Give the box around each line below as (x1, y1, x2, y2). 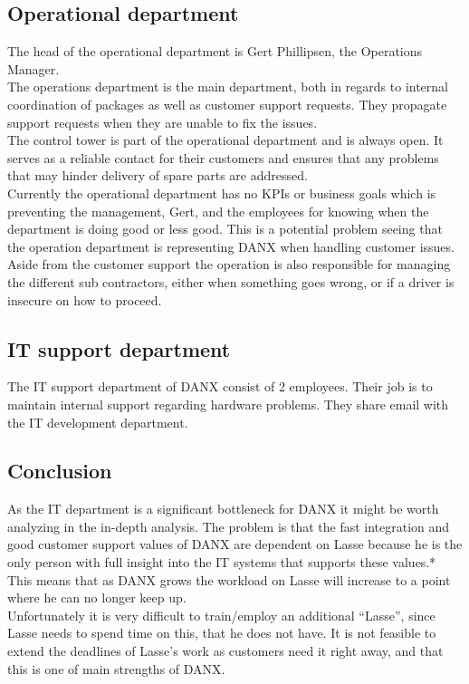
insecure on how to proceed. (7, 290, 162, 309)
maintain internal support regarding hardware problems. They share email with (7, 394, 449, 413)
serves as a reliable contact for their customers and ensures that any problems (7, 148, 439, 167)
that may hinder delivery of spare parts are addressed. (7, 166, 308, 185)
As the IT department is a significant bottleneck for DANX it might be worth (7, 499, 439, 518)
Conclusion (7, 457, 112, 485)
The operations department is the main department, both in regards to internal (7, 77, 448, 96)
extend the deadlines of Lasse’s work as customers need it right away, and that (7, 641, 444, 660)
